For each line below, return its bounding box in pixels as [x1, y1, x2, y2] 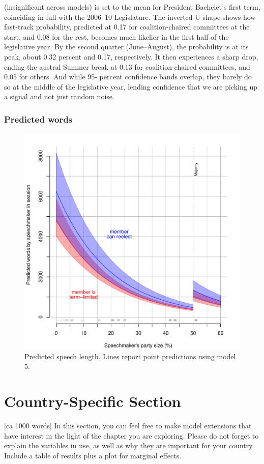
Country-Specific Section [4, 391, 181, 412]
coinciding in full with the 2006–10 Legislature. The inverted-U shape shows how [4, 11, 256, 22]
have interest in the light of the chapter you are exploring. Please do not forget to [4, 430, 259, 441]
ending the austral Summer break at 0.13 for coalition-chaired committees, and [4, 61, 250, 72]
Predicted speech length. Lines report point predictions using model [24, 351, 236, 361]
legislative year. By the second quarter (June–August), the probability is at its [4, 41, 249, 52]
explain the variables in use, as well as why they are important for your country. [4, 440, 254, 451]
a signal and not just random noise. [4, 91, 114, 102]
